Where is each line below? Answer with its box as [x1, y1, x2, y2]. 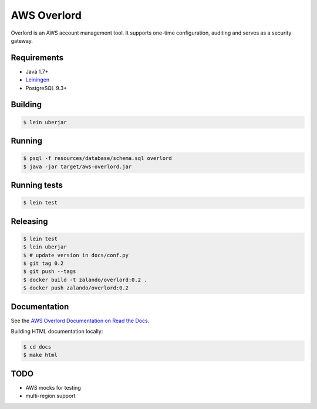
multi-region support [25, 393, 76, 400]
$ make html [23, 352, 58, 359]
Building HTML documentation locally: [11, 328, 103, 335]
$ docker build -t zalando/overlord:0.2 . [23, 276, 147, 283]
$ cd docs [23, 343, 52, 350]
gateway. [11, 37, 33, 44]
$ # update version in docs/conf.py [23, 252, 129, 258]
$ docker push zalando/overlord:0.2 [23, 285, 129, 291]
